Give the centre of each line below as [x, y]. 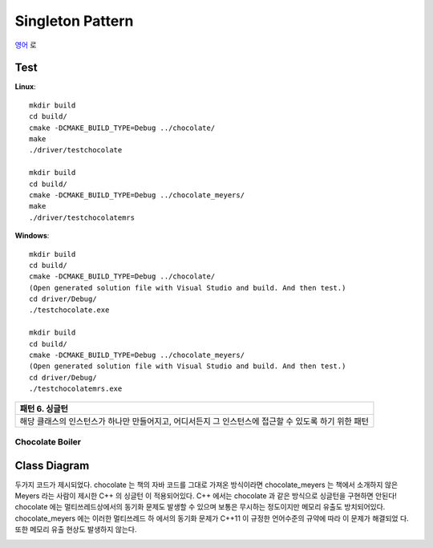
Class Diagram [52, 465]
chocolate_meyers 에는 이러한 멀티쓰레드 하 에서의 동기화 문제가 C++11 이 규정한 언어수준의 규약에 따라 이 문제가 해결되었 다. [212, 518]
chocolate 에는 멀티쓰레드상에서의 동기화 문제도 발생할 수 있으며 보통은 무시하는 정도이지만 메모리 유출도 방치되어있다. [200, 507]
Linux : [25, 87]
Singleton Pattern [74, 21]
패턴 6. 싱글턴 [44, 408]
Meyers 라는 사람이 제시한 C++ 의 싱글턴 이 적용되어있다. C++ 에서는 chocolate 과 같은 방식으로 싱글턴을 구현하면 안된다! [206, 496]
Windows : [32, 236]
